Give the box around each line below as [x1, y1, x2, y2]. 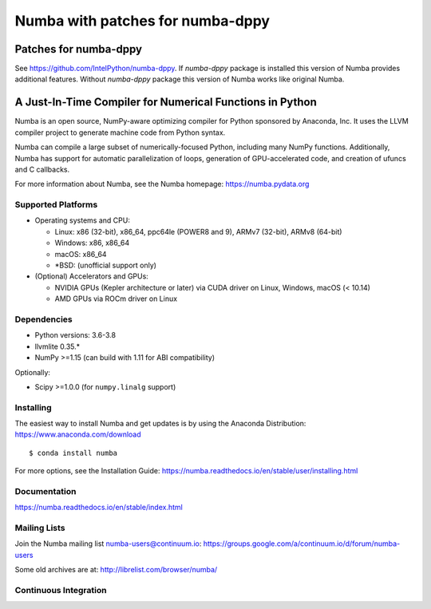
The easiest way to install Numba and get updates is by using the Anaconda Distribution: [14, 419, 306, 429]
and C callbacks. [14, 164, 70, 174]
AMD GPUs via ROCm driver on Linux [54, 294, 178, 303]
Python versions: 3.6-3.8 [34, 330, 116, 340]
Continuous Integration [14, 585, 107, 596]
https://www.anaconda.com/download [14, 429, 141, 439]
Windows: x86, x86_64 [54, 238, 130, 247]
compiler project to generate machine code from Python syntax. [14, 128, 226, 137]
